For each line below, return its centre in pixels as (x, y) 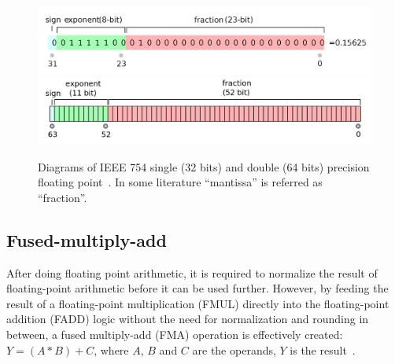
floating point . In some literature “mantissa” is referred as (180, 182)
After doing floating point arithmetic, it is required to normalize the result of (192, 272)
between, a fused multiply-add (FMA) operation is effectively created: (175, 334)
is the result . (323, 349)
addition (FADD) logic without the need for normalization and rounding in (188, 319)
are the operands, (234, 349)
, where (111, 349)
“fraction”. (63, 197)
